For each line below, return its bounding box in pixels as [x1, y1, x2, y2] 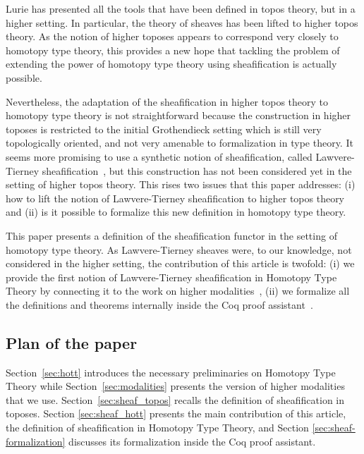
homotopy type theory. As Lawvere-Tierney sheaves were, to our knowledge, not [6, 242, 352, 257]
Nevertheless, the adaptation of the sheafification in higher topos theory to [6, 94, 329, 109]
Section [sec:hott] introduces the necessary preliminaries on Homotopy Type [6, 364, 336, 379]
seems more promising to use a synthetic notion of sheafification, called [6, 149, 313, 164]
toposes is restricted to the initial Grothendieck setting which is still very [6, 121, 322, 136]
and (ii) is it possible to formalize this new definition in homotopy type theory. [6, 204, 346, 219]
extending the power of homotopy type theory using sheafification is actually [6, 56, 337, 71]
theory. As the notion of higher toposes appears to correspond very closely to [6, 29, 339, 44]
